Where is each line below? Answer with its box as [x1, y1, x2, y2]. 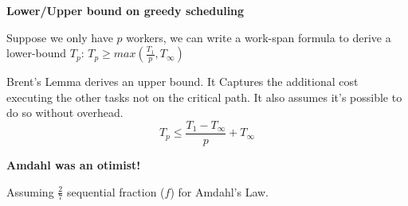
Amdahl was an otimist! [6, 157, 141, 173]
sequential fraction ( [66, 183, 165, 200]
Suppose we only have [6, 29, 113, 45]
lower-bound [6, 45, 67, 61]
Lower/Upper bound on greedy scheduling [6, 2, 245, 18]
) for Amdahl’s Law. [170, 183, 269, 200]
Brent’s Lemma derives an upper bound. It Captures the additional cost [6, 73, 359, 90]
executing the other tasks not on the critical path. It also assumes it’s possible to [6, 88, 402, 105]
